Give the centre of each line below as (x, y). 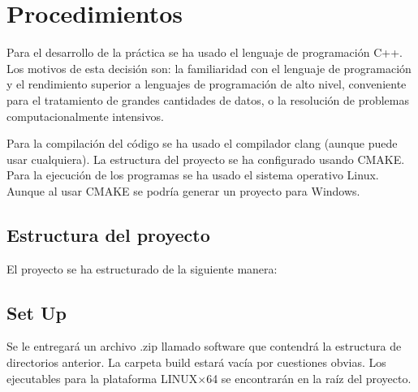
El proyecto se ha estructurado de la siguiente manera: (142, 268)
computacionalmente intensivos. (85, 116)
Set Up (37, 312)
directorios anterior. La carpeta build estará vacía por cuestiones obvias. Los (196, 362)
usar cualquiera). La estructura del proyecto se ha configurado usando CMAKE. (206, 159)
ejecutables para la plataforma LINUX (102, 378)
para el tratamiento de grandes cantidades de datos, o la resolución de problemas (208, 99)
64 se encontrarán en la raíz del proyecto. (309, 378)
